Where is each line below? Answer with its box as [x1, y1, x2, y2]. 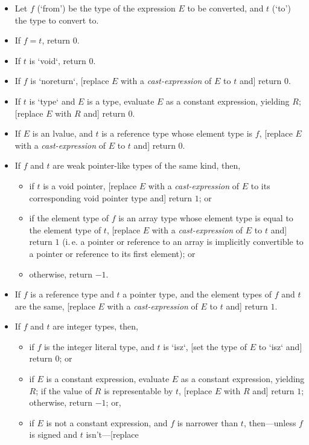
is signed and [29, 428, 78, 441]
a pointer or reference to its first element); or [29, 247, 196, 259]
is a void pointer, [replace [43, 179, 137, 192]
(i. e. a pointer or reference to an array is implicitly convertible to [62, 235, 304, 248]
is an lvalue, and [32, 127, 93, 140]
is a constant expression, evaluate [46, 372, 170, 385]
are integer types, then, [53, 320, 139, 333]
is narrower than [177, 416, 238, 429]
